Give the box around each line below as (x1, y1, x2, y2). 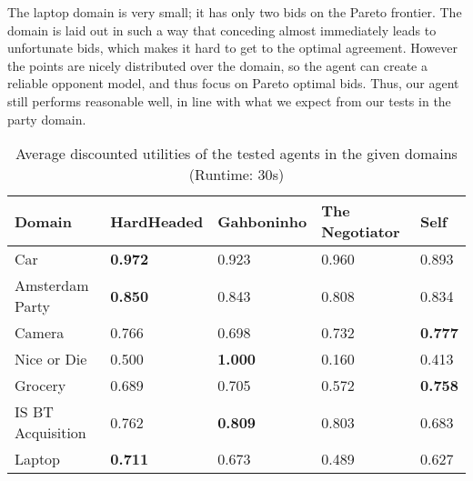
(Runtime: (188, 164, 254, 185)
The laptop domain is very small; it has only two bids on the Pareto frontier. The (7, 3, 462, 21)
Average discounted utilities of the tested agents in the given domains (15, 143, 458, 165)
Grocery (15, 375, 66, 396)
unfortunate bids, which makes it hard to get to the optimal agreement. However (7, 38, 458, 57)
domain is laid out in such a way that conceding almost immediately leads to (7, 20, 437, 39)
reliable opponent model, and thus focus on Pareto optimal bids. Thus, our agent (7, 74, 459, 93)
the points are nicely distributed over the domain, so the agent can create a (7, 55, 428, 75)
